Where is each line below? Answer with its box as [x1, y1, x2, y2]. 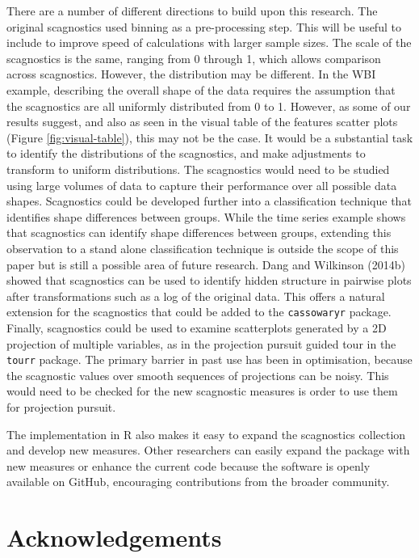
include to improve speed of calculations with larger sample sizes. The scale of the [6, 34, 412, 51]
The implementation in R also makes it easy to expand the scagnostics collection [6, 425, 406, 442]
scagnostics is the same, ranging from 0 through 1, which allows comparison [6, 49, 381, 66]
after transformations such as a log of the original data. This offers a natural [6, 287, 385, 304]
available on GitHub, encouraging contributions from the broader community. [6, 473, 390, 490]
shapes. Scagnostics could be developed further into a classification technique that [6, 192, 412, 209]
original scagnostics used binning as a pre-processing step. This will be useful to [6, 18, 401, 35]
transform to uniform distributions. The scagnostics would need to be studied [6, 160, 390, 177]
